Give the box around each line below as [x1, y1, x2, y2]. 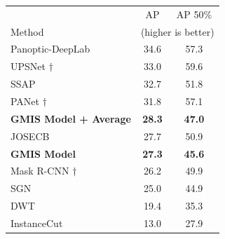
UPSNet [11, 59, 46, 74]
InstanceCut [11, 215, 63, 230]
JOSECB [11, 128, 50, 143]
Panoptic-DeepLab [11, 41, 90, 56]
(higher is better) [140, 24, 214, 39]
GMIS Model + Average [11, 111, 131, 125]
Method [11, 24, 44, 39]
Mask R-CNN [11, 163, 69, 178]
